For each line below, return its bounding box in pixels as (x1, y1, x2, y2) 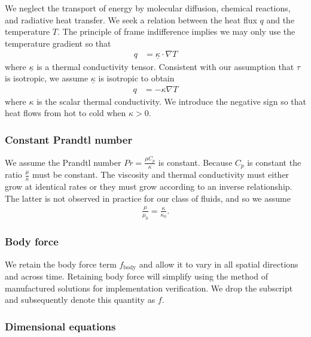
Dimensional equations (5, 318, 116, 333)
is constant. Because (158, 156, 233, 168)
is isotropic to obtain (98, 72, 175, 84)
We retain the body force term (5, 257, 117, 270)
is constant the (247, 156, 301, 168)
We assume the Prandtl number (5, 156, 121, 168)
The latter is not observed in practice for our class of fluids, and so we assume (5, 192, 291, 204)
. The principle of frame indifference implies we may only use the (57, 25, 295, 38)
